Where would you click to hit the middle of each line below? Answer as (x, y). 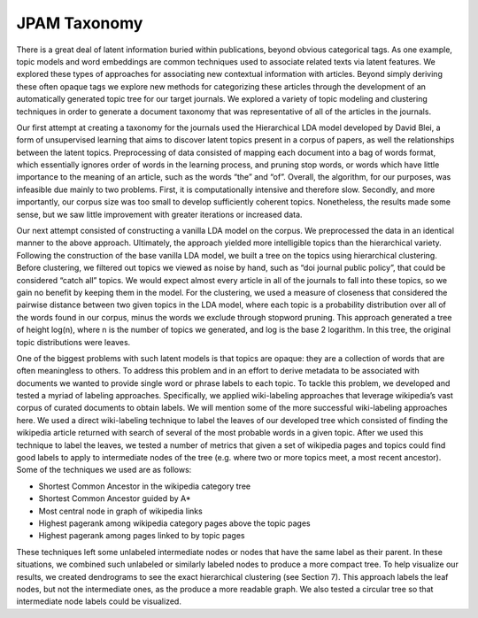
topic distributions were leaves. (73, 342)
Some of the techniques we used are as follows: (104, 470)
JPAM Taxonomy (80, 23)
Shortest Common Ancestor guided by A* (115, 498)
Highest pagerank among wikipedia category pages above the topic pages (174, 523)
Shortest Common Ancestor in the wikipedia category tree (145, 486)
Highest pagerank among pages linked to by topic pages (142, 536)
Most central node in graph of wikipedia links (120, 511)
